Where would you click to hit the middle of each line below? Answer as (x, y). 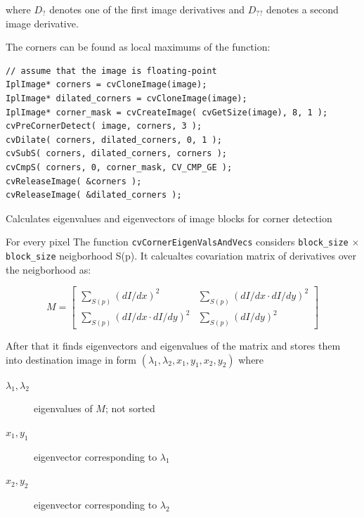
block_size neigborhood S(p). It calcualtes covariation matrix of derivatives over (181, 255)
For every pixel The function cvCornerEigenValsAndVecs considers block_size (177, 242)
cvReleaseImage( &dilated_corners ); (94, 195)
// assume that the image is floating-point (111, 71)
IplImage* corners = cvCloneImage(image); (106, 85)
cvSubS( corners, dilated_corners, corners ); (116, 154)
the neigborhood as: (48, 269)
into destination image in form (71, 359)
